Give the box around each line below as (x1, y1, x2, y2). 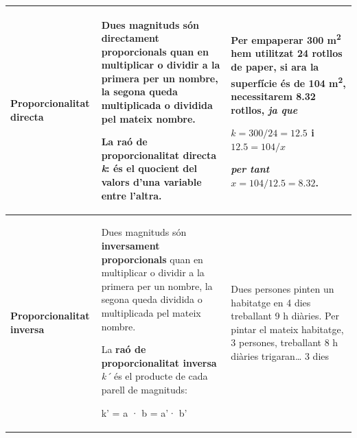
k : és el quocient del (101, 161, 198, 175)
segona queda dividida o (101, 292, 203, 306)
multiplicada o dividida (101, 98, 213, 112)
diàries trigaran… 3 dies (231, 349, 330, 363)
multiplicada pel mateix (101, 306, 201, 320)
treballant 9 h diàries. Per (231, 308, 339, 323)
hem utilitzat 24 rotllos (231, 46, 343, 60)
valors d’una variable (101, 175, 202, 189)
